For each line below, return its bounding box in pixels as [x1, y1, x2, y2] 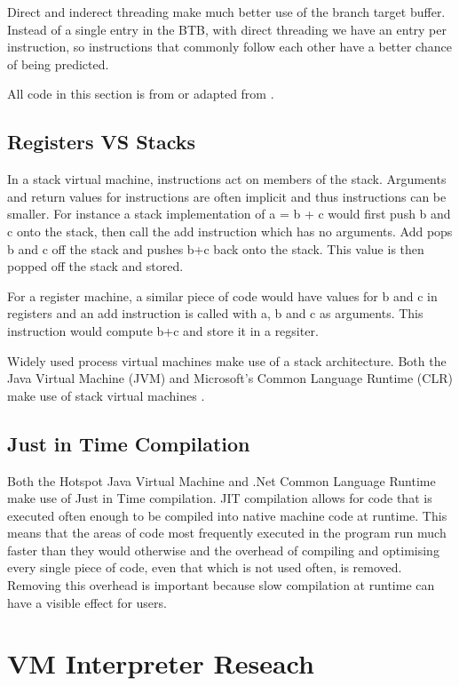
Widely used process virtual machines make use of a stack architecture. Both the [7, 351, 447, 370]
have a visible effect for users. [7, 593, 167, 611]
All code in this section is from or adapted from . [7, 84, 274, 103]
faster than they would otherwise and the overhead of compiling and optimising [7, 540, 439, 559]
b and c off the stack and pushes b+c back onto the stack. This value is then [7, 239, 424, 258]
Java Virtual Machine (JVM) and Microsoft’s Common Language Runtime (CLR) [7, 369, 453, 387]
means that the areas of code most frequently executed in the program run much [7, 523, 447, 542]
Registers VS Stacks [7, 128, 196, 156]
